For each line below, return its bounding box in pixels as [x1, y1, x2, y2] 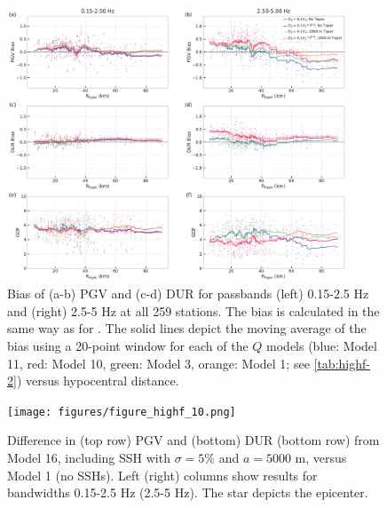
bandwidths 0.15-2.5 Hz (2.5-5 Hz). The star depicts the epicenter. [7, 483, 368, 502]
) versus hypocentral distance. [16, 371, 179, 390]
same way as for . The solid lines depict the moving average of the [7, 319, 367, 337]
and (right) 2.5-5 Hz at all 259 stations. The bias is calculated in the [7, 301, 380, 320]
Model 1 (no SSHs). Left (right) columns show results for [7, 465, 318, 484]
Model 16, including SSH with [7, 448, 170, 466]
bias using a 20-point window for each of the [7, 336, 249, 354]
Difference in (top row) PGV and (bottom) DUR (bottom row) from [7, 431, 380, 449]
